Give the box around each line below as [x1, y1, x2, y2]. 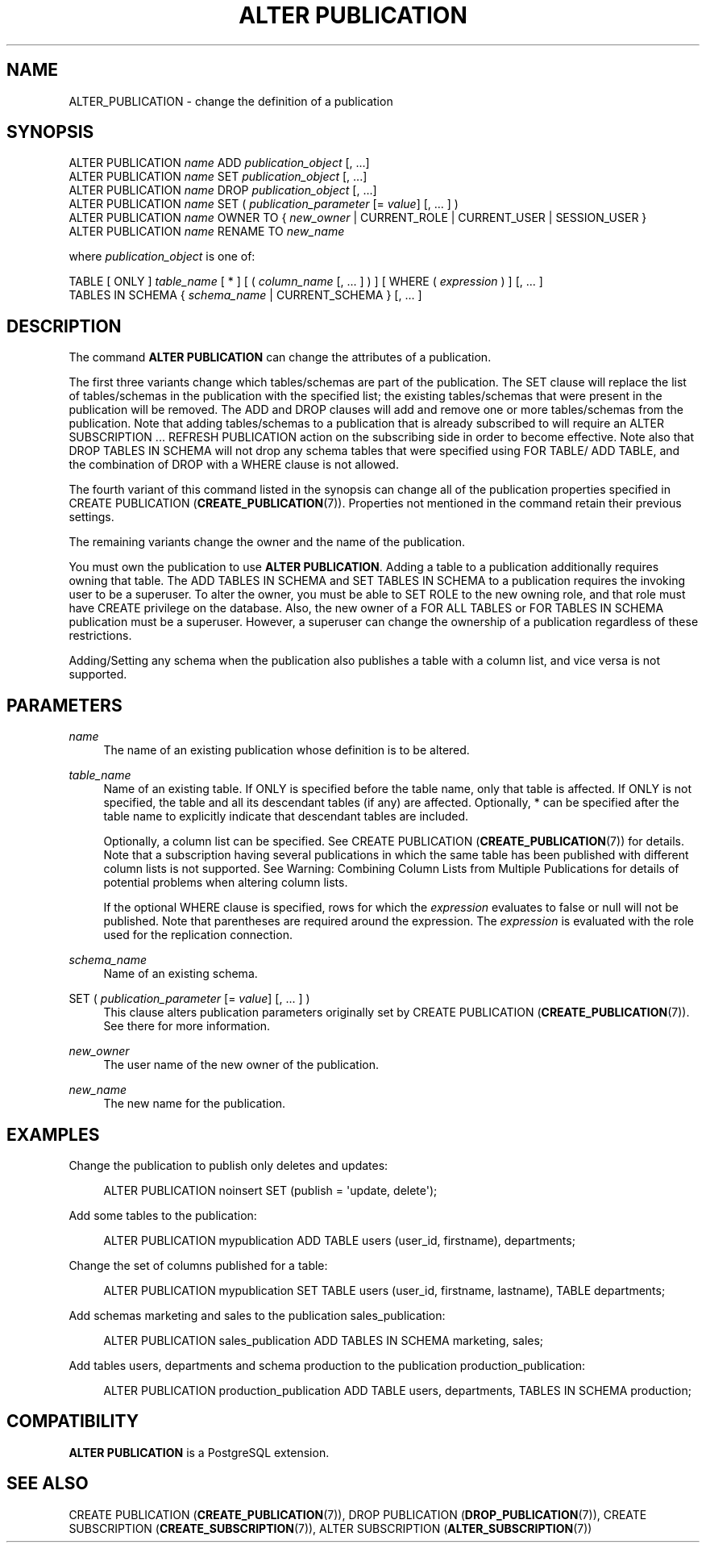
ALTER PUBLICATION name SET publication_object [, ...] [69, 169, 368, 184]
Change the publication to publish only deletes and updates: [69, 1158, 388, 1172]
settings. [69, 510, 114, 524]
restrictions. [69, 628, 132, 643]
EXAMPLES [6, 1124, 100, 1145]
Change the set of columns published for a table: [69, 1258, 328, 1272]
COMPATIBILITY [6, 1411, 139, 1432]
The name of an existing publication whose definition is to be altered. [103, 743, 470, 758]
